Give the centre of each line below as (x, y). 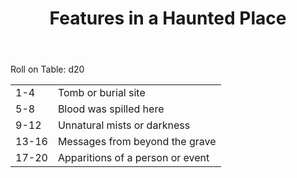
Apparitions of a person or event (133, 158)
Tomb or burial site (101, 93)
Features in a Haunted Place (168, 18)
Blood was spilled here (111, 109)
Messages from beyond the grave (137, 142)
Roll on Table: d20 (47, 69)
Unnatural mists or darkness (124, 125)
